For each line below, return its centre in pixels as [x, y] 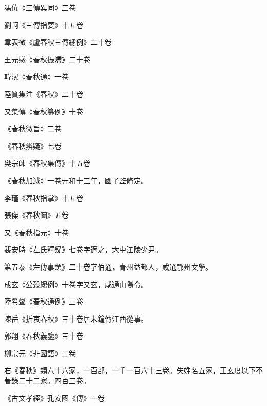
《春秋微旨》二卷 [33, 128]
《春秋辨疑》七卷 [33, 145]
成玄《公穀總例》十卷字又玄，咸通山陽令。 [76, 284]
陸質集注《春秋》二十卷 [44, 93]
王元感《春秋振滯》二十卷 [47, 59]
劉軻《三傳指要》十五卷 [44, 24]
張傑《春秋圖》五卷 [36, 215]
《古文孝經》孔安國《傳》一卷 [54, 398]
